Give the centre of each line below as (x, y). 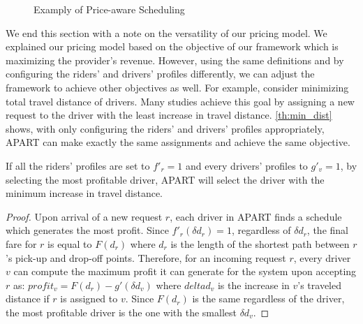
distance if (28, 299)
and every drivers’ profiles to (246, 165)
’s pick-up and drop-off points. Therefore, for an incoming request (146, 257)
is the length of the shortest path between (260, 243)
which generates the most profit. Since (87, 230)
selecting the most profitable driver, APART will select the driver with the (165, 179)
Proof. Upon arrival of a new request (84, 216)
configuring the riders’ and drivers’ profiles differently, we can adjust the (160, 74)
